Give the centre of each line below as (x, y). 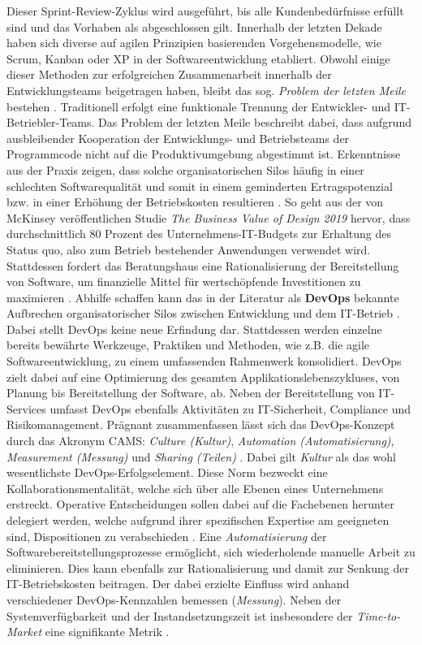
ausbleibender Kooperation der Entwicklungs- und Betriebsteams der (178, 138)
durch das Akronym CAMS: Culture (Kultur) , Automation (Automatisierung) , (200, 441)
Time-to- (379, 615)
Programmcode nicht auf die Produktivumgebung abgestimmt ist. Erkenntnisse (204, 154)
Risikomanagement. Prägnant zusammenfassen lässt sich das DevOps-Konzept (201, 424)
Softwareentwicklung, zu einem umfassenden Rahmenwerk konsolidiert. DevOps (204, 361)
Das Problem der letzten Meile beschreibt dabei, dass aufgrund (255, 122)
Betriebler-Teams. (51, 122)
